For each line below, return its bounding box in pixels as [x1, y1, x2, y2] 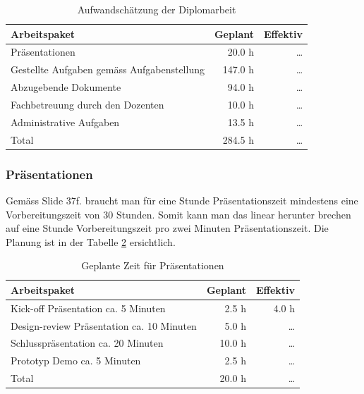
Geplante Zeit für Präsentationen [81, 258, 224, 273]
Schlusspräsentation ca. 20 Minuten [11, 335, 164, 350]
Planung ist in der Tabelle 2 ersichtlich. [6, 234, 176, 249]
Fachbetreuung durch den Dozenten [11, 97, 164, 111]
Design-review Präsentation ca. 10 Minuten [11, 318, 197, 333]
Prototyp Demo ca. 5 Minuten [11, 353, 141, 368]
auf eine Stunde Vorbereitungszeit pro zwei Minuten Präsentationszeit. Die [6, 221, 329, 235]
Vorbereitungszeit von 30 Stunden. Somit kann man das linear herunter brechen [6, 207, 351, 221]
